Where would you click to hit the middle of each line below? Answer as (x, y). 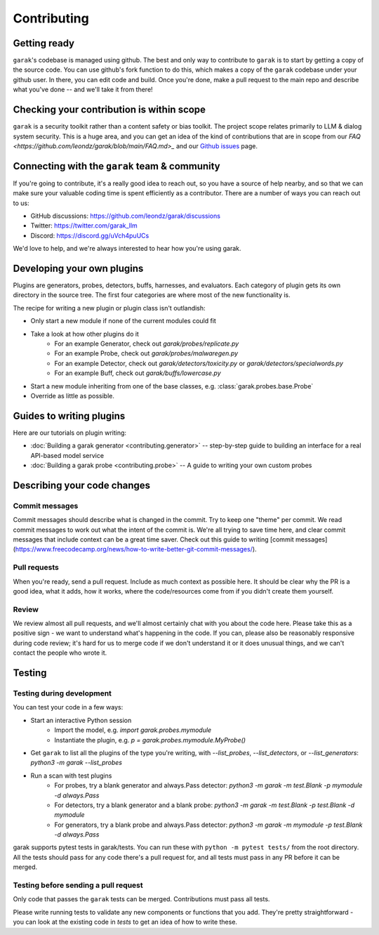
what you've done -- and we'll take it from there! (83, 90)
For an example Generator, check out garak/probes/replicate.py (147, 344)
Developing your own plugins (78, 268)
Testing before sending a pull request (78, 885)
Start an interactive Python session (81, 720)
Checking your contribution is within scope (109, 110)
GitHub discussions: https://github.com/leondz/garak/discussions (126, 216)
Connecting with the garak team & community (117, 166)
